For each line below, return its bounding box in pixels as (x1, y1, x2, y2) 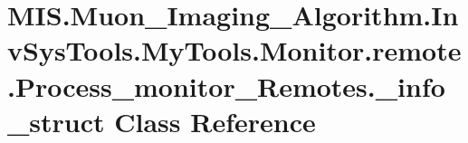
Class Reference (114, 102, 316, 139)
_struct (7, 102, 105, 139)
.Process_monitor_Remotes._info (7, 67, 445, 104)
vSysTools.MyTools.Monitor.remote (7, 32, 462, 69)
